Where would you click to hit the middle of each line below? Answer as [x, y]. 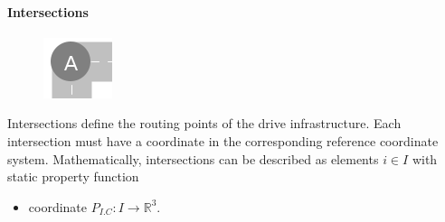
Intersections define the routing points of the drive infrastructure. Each [204, 123]
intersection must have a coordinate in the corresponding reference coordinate [223, 140]
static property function [73, 176]
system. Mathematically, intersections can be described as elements [193, 158]
